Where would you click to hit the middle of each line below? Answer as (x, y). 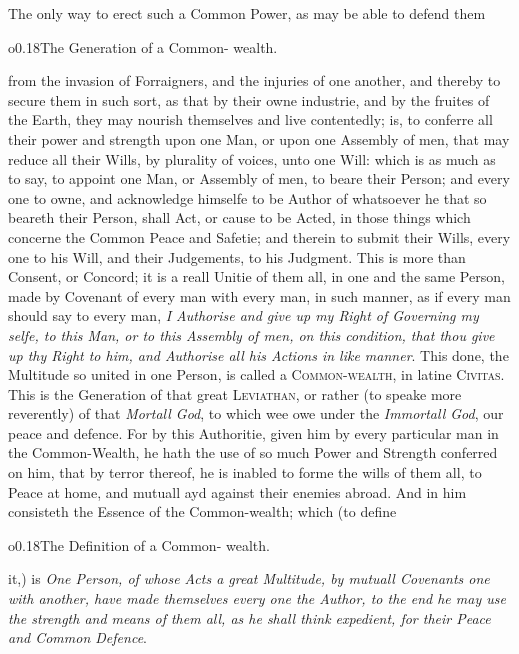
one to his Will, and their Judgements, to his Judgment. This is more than (237, 256)
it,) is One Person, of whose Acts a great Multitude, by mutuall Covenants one (249, 578)
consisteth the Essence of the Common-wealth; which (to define (202, 511)
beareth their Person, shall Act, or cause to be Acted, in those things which (239, 217)
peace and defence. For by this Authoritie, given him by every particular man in (253, 432)
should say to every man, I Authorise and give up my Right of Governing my (243, 315)
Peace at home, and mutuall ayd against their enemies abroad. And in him (237, 491)
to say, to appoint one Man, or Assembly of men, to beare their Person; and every (259, 178)
